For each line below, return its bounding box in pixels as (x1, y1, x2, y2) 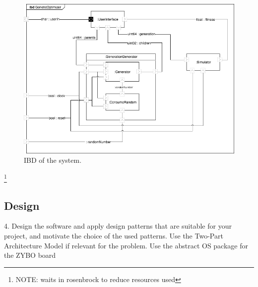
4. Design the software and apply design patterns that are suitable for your (4, 221, 232, 231)
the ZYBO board (4, 250, 56, 260)
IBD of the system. (24, 155, 82, 165)
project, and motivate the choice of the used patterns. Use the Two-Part (4, 231, 223, 241)
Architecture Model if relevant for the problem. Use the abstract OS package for (4, 240, 248, 250)
